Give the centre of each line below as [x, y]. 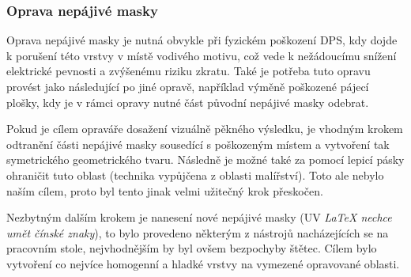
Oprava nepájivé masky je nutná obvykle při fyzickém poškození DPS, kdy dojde [202, 40]
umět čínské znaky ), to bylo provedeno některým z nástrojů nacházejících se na [198, 232]
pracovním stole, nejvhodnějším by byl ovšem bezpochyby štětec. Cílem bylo [192, 248]
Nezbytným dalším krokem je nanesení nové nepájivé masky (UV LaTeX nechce [199, 217]
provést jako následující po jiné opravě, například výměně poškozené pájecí [188, 86]
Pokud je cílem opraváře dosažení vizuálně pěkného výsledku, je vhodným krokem [205, 129]
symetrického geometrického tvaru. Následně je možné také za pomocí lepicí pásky [205, 159]
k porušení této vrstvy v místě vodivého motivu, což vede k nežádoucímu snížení [202, 55]
